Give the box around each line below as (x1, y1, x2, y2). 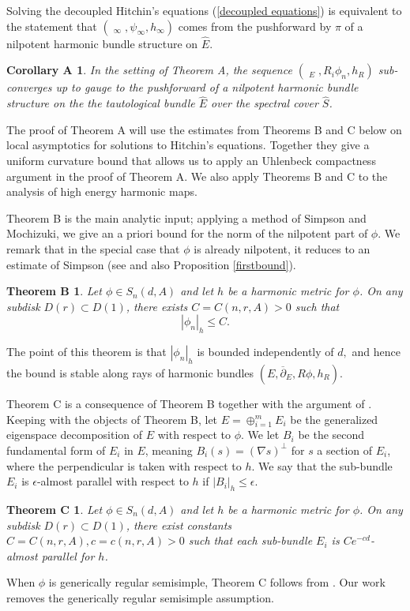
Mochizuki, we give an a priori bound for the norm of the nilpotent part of (6, 225, 368, 242)
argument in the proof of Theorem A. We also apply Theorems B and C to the (6, 167, 388, 184)
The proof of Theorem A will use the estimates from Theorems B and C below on (6, 121, 402, 137)
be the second (298, 426, 365, 443)
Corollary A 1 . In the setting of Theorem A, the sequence (6, 62, 292, 78)
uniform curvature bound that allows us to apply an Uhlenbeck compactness (6, 152, 376, 168)
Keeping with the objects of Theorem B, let (6, 410, 218, 427)
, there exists (126, 298, 188, 314)
